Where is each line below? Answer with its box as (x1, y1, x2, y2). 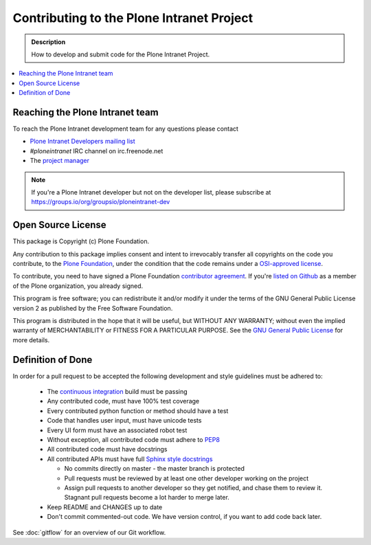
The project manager (30, 157, 89, 165)
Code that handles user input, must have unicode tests (47, 416, 202, 425)
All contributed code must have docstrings (47, 445, 168, 454)
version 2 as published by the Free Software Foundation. (12, 304, 173, 312)
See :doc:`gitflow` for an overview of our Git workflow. (12, 528, 166, 536)
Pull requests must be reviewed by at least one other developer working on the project (64, 474, 309, 482)
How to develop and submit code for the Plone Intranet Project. (31, 50, 210, 58)
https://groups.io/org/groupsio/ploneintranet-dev (31, 198, 170, 206)
